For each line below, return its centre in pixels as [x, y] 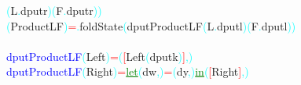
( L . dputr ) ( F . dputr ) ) [54, 10]
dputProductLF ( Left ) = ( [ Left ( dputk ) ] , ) [100, 56]
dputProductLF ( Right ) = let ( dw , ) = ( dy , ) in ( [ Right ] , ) [128, 71]
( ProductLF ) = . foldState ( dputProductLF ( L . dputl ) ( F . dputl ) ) [151, 25]
